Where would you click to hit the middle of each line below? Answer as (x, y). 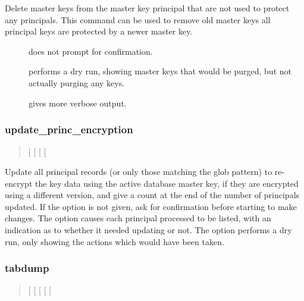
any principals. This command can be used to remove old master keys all (138, 19)
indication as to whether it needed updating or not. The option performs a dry (148, 229)
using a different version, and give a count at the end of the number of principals (152, 195)
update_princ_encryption (69, 129)
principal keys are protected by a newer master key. (99, 31)
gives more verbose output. (78, 103)
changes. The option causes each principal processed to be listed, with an (138, 218)
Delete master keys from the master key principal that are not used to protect (147, 8)
